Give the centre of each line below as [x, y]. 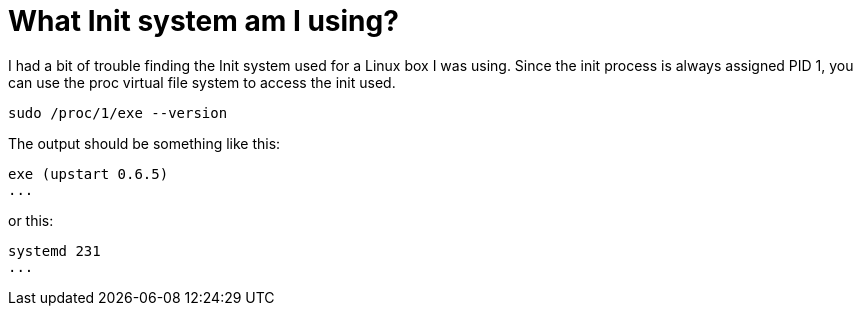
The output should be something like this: [144, 143]
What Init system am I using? [203, 21]
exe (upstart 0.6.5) [88, 173]
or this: [31, 220]
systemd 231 [54, 250]
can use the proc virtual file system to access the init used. [202, 82]
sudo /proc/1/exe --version [118, 112]
